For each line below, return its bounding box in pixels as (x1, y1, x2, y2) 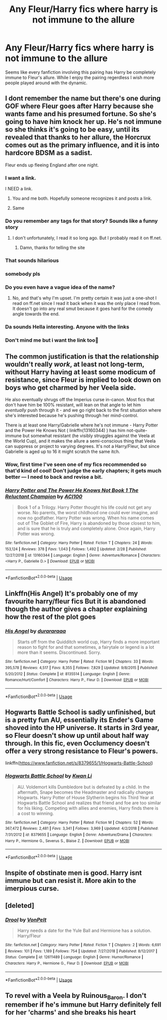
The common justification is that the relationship (5, 352, 159, 361)
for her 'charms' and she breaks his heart (5, 1008, 136, 1017)
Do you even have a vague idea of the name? (5, 284, 115, 291)
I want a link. (5, 174, 36, 181)
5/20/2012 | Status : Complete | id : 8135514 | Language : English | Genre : (5, 671, 131, 676)
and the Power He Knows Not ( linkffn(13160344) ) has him (5, 428, 126, 434)
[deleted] (5, 901, 35, 910)
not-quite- (126, 428, 148, 434)
